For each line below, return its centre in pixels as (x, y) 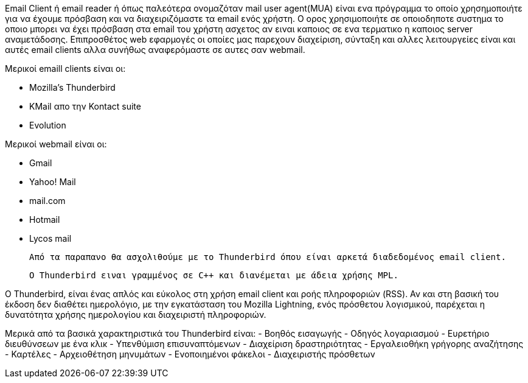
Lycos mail (50, 238)
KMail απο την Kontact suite (85, 106)
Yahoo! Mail (53, 182)
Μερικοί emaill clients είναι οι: (65, 69)
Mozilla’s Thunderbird (72, 87)
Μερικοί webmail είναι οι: (56, 144)
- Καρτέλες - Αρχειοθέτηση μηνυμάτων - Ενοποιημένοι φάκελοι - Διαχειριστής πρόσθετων (190, 354)
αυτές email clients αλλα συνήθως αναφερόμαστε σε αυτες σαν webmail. (155, 50)
